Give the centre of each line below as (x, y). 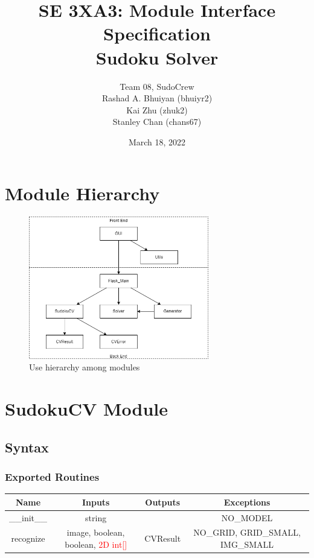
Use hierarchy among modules (85, 367)
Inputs (96, 502)
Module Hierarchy (82, 193)
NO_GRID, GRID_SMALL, (247, 532)
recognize (28, 538)
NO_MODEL (247, 517)
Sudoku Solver (157, 57)
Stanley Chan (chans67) (157, 122)
